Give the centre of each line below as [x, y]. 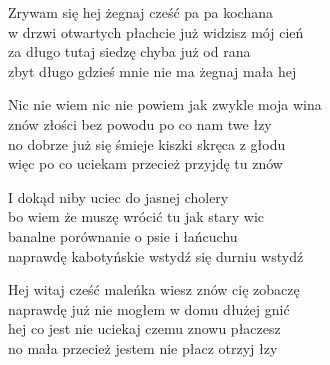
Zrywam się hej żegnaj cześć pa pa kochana [140, 12]
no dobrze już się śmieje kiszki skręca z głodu [147, 143]
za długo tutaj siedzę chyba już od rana [129, 51]
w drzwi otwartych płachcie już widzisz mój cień [156, 31]
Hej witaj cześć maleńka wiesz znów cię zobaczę [154, 289]
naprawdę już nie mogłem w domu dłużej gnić [149, 308]
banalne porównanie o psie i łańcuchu [123, 235]
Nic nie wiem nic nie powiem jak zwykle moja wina [165, 104]
